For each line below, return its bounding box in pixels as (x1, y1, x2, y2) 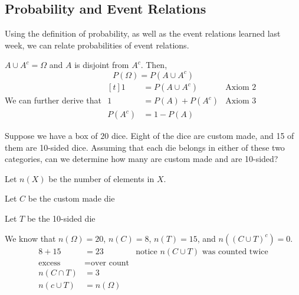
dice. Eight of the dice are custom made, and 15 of (111, 129, 294, 142)
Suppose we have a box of (5, 129, 98, 142)
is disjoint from (74, 59, 129, 71)
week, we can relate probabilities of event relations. (5, 38, 189, 51)
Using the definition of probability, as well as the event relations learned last (5, 27, 281, 40)
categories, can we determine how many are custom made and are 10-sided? (5, 153, 278, 165)
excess (38, 258, 61, 267)
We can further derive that (5, 94, 101, 106)
